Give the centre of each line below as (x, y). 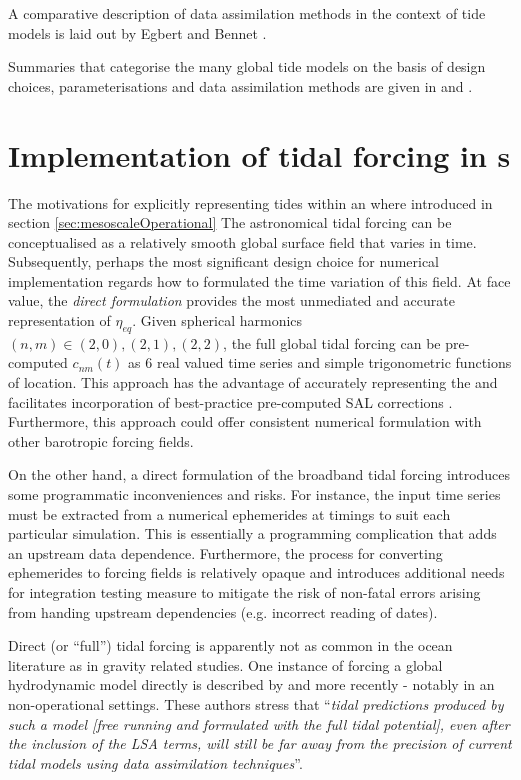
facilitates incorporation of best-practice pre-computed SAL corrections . (230, 401)
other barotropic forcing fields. (101, 440)
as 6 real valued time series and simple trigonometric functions (320, 362)
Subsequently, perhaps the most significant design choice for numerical (224, 261)
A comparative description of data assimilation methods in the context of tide (247, 13)
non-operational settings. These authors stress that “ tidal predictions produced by (256, 703)
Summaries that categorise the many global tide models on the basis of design (247, 66)
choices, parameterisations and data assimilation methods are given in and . (240, 85)
